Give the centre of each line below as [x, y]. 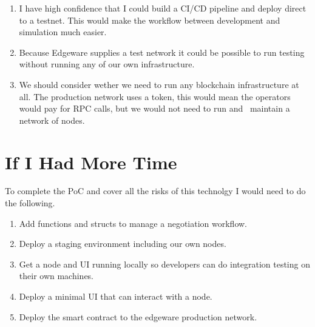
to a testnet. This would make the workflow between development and [150, 20]
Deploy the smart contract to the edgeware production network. [138, 316]
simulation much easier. [63, 32]
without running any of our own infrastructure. [107, 64]
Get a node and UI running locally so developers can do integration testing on [164, 264]
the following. [30, 203]
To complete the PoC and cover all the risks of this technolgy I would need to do [155, 191]
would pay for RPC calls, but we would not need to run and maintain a [154, 108]
